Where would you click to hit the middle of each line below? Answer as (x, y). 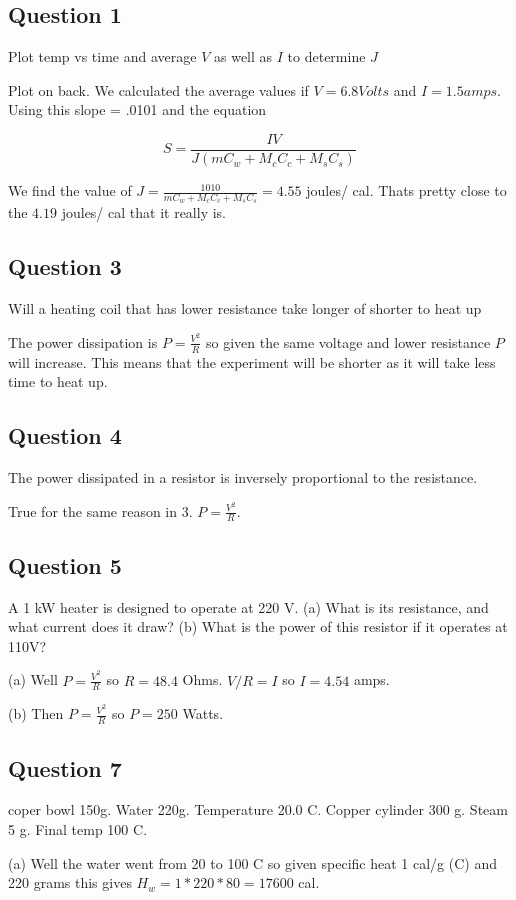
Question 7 (65, 767)
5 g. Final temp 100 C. (78, 829)
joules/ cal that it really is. (143, 212)
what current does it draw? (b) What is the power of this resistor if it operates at (258, 626)
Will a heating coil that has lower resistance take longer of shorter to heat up (245, 308)
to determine (326, 56)
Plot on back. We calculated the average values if (158, 89)
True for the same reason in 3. (100, 510)
